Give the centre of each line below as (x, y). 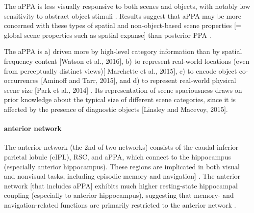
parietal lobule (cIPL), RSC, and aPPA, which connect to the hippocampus (118, 156)
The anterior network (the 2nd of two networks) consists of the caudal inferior (121, 147)
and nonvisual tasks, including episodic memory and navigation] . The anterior (122, 176)
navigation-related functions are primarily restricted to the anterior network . (120, 204)
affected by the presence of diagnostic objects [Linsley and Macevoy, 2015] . (116, 109)
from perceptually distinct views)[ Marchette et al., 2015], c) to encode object (121, 70)
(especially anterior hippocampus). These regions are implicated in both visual (122, 166)
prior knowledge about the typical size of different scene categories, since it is (120, 99)
